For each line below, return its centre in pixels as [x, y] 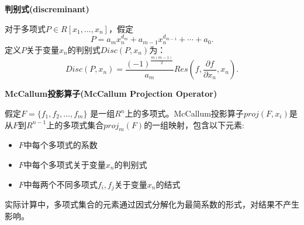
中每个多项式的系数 [61, 145]
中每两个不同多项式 [61, 184]
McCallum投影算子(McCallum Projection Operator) [111, 94]
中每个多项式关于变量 [65, 164]
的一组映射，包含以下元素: [194, 124]
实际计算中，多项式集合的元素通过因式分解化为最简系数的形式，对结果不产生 [152, 204]
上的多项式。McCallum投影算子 [184, 113]
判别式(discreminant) [47, 9]
